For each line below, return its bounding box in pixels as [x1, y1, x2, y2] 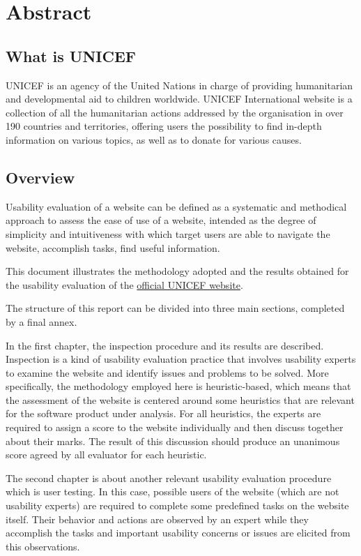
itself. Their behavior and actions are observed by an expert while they [6, 511, 309, 526]
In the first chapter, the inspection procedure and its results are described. [6, 338, 324, 352]
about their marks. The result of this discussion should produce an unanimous [6, 433, 340, 448]
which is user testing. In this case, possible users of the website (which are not [6, 484, 339, 499]
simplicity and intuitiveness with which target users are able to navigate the [6, 226, 330, 241]
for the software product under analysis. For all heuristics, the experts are [6, 406, 321, 421]
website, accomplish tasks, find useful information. [6, 240, 220, 255]
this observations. [6, 539, 80, 553]
